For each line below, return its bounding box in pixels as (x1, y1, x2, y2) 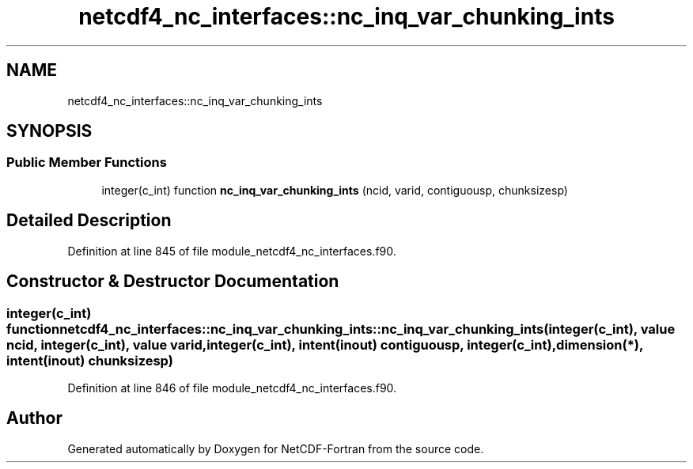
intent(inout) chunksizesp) (6, 352, 173, 369)
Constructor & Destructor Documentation (6, 271, 339, 292)
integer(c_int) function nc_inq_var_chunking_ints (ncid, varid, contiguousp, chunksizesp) (101, 183, 568, 197)
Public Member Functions (6, 154, 167, 171)
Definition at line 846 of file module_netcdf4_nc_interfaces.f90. (67, 380, 397, 395)
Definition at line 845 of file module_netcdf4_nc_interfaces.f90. (67, 244, 396, 258)
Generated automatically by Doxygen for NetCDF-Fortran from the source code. (67, 441, 484, 456)
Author (6, 408, 62, 429)
